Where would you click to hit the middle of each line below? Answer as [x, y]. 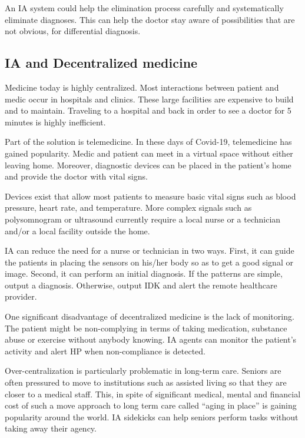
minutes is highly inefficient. [55, 122]
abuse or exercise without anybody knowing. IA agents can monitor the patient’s [151, 339]
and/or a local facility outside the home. [77, 230]
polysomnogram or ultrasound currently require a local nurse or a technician [143, 219]
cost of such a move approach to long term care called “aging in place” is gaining [151, 405]
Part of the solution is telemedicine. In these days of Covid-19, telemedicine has [148, 142]
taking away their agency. [51, 428]
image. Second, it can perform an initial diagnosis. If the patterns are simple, [144, 273]
